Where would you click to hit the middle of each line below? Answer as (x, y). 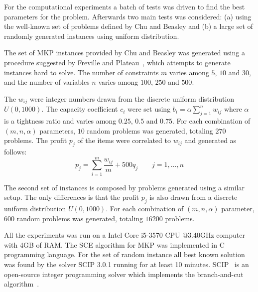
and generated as (210, 140)
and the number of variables (47, 82)
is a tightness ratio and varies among (60, 121)
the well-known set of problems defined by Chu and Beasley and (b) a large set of (129, 26)
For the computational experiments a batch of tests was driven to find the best (125, 6)
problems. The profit (36, 140)
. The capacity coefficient (80, 109)
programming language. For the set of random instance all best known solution (125, 254)
